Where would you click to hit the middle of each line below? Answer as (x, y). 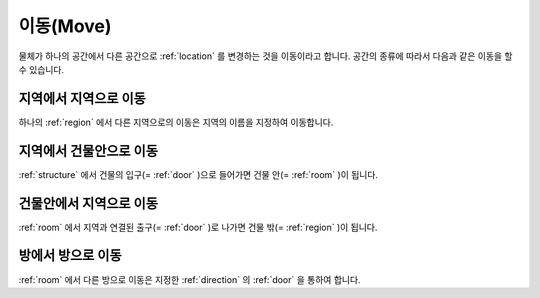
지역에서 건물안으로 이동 (88, 150)
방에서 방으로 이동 (70, 255)
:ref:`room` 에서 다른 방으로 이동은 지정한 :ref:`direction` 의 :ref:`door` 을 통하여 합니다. (189, 279)
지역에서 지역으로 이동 (82, 98)
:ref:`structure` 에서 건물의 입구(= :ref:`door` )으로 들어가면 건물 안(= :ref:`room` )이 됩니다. (198, 174)
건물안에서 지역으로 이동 (88, 203)
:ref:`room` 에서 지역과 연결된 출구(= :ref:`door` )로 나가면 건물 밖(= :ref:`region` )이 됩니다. (198, 227)
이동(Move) (65, 26)
